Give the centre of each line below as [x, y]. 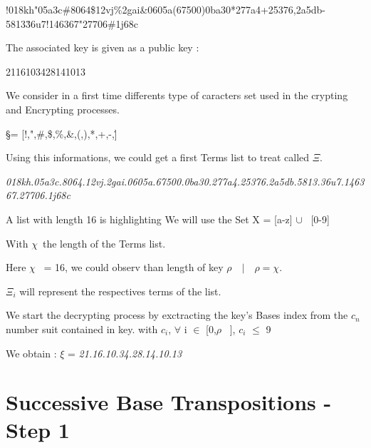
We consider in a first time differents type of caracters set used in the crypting [177, 95]
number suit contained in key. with [82, 329]
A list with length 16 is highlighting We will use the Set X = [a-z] [149, 219]
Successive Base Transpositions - [169, 402]
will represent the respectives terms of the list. [120, 291]
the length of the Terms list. [104, 243]
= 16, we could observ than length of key [134, 267]
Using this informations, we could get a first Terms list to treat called [158, 157]
